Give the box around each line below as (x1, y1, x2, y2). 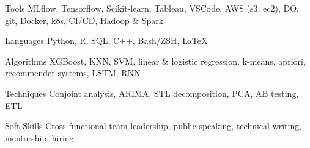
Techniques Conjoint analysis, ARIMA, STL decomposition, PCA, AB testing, (5, 86, 299, 99)
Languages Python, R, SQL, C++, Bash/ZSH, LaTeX (5, 34, 208, 47)
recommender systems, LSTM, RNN (5, 66, 141, 79)
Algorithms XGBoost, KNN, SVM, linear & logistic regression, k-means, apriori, (5, 54, 306, 67)
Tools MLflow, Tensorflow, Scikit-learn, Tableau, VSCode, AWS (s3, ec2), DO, (5, 2, 300, 14)
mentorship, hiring (5, 131, 74, 144)
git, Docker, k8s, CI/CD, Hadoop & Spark (5, 13, 164, 26)
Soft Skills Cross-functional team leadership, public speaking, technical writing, (5, 119, 302, 132)
